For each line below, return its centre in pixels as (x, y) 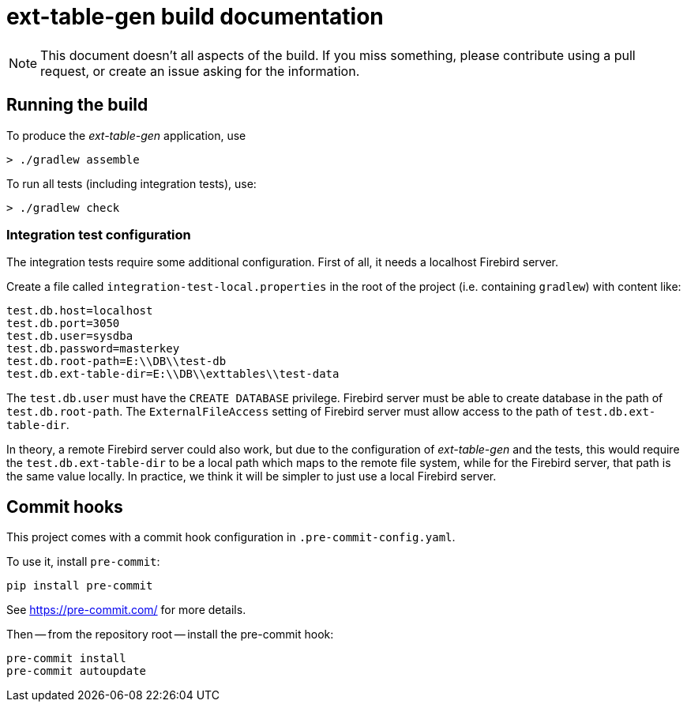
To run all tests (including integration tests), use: (131, 183)
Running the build (77, 105)
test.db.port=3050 (63, 324)
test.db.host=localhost (80, 311)
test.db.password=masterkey (93, 349)
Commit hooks (65, 507)
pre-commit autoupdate (77, 671)
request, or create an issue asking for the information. (200, 71)
